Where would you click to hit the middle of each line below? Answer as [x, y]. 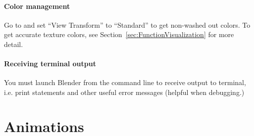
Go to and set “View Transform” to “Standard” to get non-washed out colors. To [127, 24]
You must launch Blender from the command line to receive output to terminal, [125, 82]
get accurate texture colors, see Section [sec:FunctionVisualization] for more [119, 34]
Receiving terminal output [50, 64]
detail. [14, 44]
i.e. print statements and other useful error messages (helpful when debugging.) [124, 92]
